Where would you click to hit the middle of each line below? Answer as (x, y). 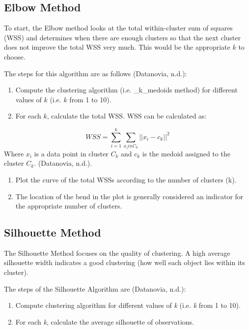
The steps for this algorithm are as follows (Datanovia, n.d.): (96, 73)
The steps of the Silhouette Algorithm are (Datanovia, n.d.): (95, 288)
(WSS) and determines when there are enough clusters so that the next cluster (123, 37)
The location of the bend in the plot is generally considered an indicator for (129, 196)
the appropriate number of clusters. (69, 206)
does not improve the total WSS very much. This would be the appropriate (117, 47)
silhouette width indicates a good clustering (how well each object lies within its (124, 262)
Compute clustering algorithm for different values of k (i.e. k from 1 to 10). (128, 305)
